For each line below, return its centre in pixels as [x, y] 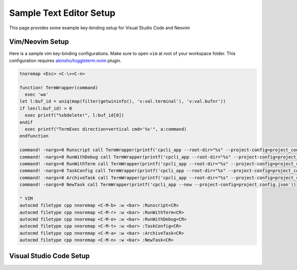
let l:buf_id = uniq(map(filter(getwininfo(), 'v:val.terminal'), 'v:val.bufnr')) [123, 101]
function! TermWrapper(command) [59, 87]
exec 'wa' [37, 94]
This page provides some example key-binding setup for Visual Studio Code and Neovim [99, 28]
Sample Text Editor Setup [62, 13]
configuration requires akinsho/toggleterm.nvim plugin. [65, 60]
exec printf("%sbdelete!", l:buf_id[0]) [74, 115]
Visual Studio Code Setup [49, 256]
